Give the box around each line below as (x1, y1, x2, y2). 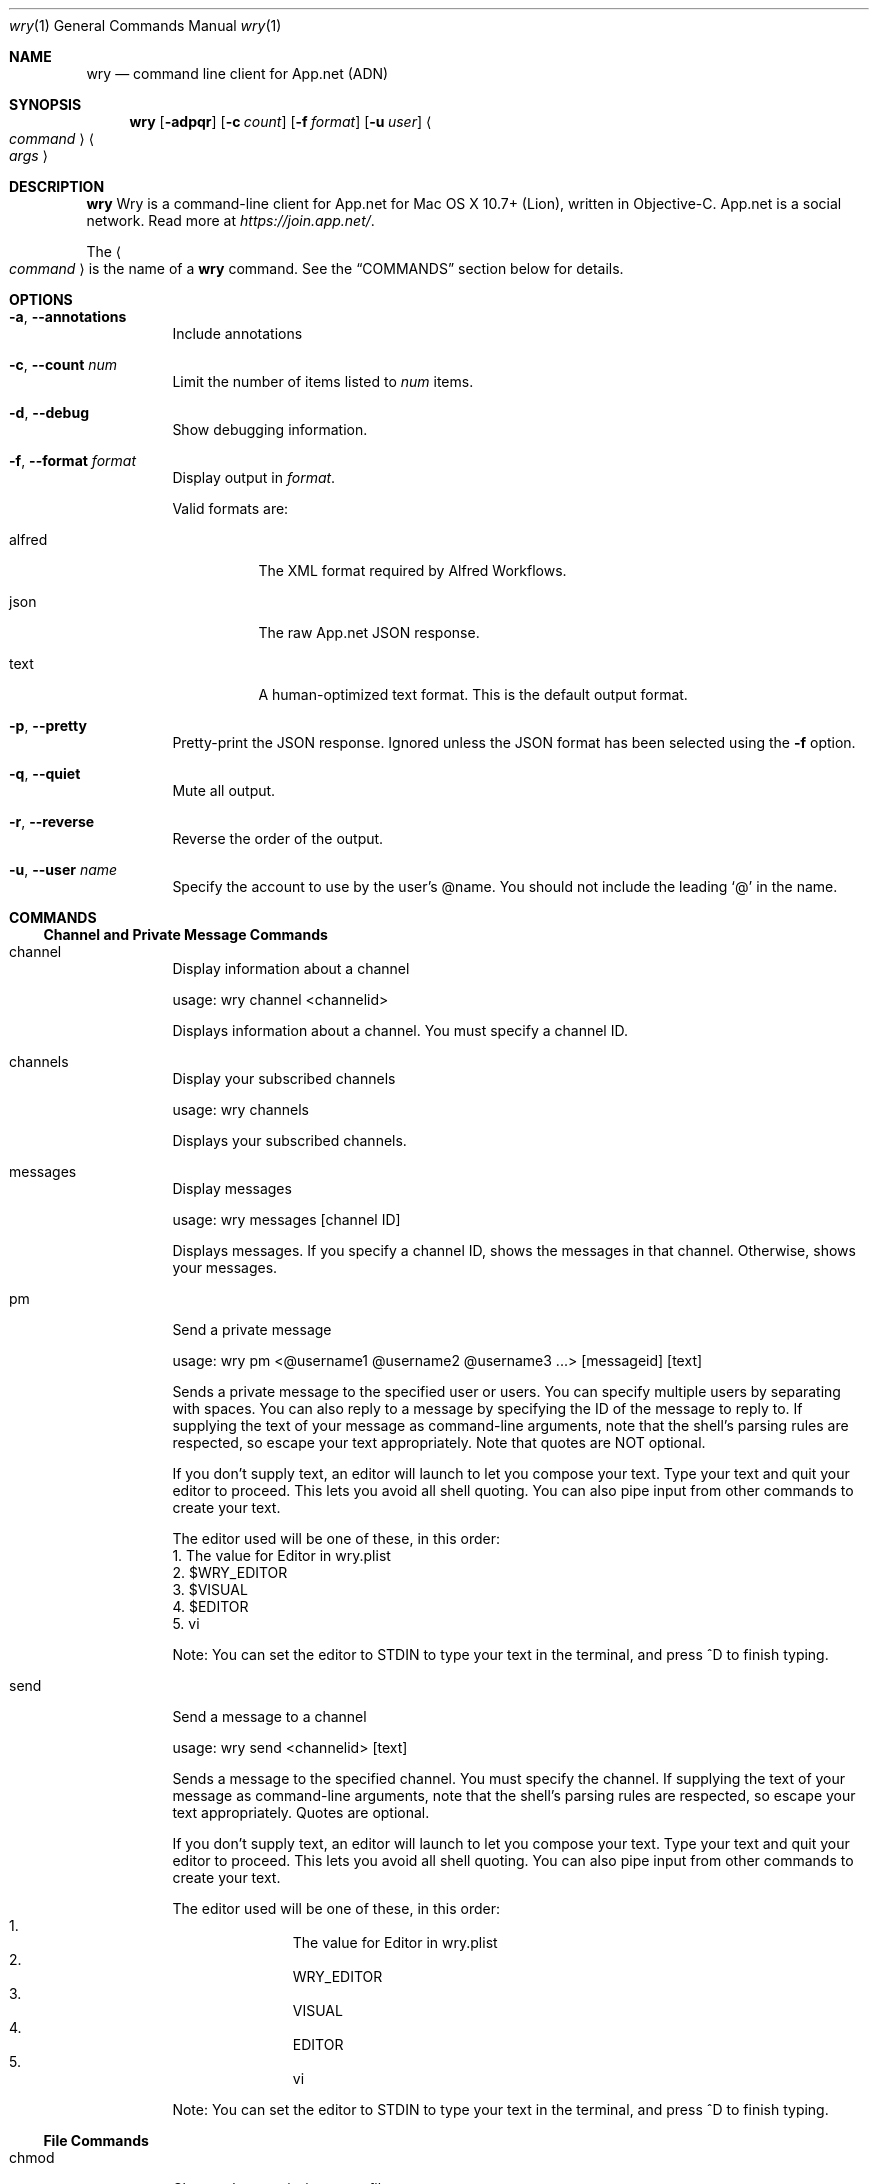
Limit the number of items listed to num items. (172, 373, 474, 390)
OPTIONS (9, 291, 73, 308)
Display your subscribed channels (172, 1070, 396, 1087)
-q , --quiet (9, 765, 81, 782)
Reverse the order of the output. (172, 830, 384, 847)
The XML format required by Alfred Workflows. (258, 562, 567, 579)
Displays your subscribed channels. (172, 1132, 407, 1149)
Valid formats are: (172, 500, 289, 517)
